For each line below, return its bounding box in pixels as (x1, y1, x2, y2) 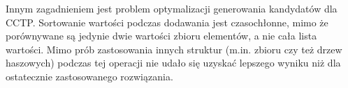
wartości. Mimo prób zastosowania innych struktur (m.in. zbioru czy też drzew (6, 42, 342, 56)
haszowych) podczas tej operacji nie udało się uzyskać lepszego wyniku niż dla (6, 55, 341, 70)
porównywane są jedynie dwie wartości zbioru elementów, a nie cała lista (6, 28, 317, 43)
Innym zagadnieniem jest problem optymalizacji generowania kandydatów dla (6, 1, 338, 15)
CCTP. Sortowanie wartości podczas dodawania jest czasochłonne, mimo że (6, 15, 328, 29)
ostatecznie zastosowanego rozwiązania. (6, 69, 173, 83)
